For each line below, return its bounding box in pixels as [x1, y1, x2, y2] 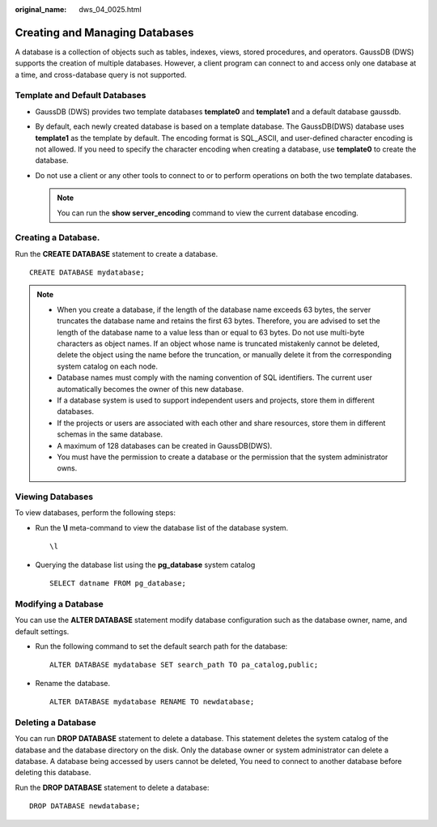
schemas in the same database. [57, 429, 163, 439]
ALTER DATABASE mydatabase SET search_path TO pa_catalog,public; [49, 660, 319, 670]
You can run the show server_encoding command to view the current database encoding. [57, 207, 359, 218]
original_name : [15, 5, 67, 14]
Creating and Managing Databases [15, 25, 194, 40]
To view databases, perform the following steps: [15, 508, 176, 518]
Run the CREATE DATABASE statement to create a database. [15, 249, 218, 258]
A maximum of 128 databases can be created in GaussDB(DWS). [57, 441, 273, 450]
